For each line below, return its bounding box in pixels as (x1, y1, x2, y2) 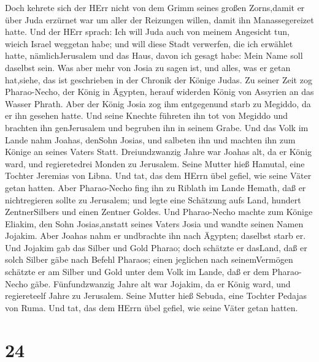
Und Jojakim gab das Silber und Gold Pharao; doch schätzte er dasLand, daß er (5, 241, 307, 254)
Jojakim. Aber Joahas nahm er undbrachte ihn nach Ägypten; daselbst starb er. (5, 229, 306, 242)
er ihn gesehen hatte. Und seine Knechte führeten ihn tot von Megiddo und (5, 109, 288, 122)
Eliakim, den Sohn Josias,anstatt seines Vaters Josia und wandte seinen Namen (5, 217, 304, 230)
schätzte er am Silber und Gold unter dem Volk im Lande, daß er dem (5, 265, 269, 278)
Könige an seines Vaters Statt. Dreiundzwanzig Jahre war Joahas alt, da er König (5, 145, 312, 158)
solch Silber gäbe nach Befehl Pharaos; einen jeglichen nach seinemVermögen (5, 253, 293, 266)
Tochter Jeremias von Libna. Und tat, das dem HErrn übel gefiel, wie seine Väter (5, 169, 312, 182)
